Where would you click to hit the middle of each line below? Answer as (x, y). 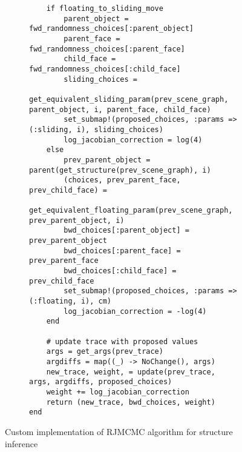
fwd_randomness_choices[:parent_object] (112, 29)
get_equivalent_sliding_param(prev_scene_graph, (129, 99)
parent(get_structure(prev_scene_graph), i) (120, 170)
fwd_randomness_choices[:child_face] (105, 69)
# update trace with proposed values (122, 341)
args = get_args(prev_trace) (105, 352)
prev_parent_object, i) (77, 220)
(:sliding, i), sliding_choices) (96, 129)
